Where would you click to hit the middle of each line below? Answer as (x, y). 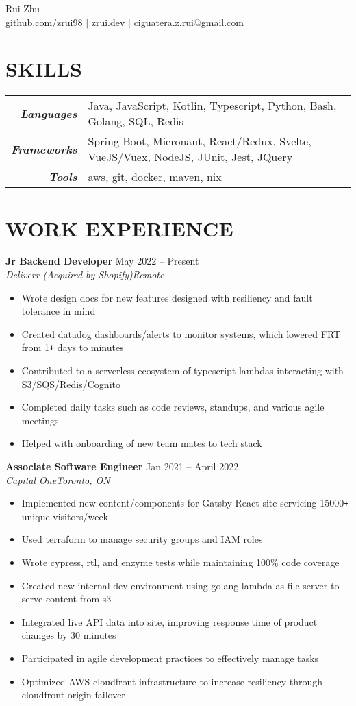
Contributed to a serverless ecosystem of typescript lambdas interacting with (182, 370)
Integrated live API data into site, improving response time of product (169, 621)
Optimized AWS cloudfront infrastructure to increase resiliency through (172, 681)
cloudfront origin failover (73, 695)
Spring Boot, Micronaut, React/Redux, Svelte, (200, 141)
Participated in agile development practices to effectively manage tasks (170, 658)
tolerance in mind (59, 311)
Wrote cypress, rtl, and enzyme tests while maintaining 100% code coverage (180, 562)
